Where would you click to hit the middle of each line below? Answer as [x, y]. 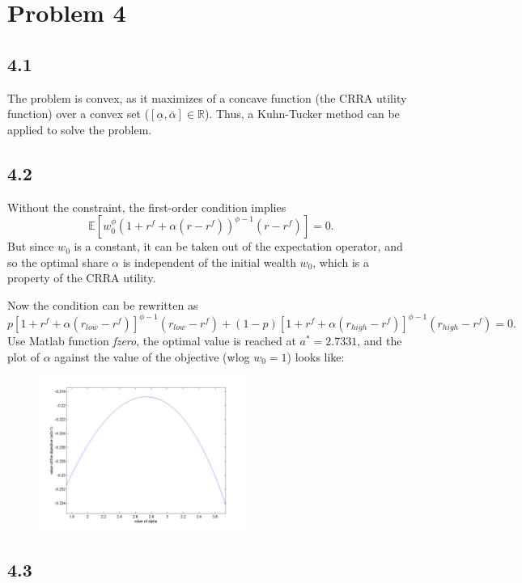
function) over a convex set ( [79, 114]
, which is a [341, 262]
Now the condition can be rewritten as [103, 304]
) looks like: [316, 356]
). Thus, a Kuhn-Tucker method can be [302, 114]
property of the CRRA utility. [82, 278]
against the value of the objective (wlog [152, 356]
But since [31, 246]
